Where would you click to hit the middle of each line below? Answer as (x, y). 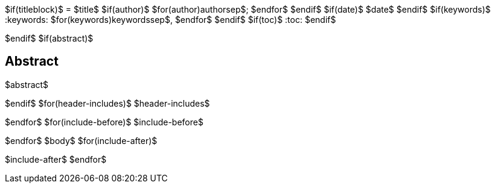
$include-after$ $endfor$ (56, 159)
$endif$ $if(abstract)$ (49, 38)
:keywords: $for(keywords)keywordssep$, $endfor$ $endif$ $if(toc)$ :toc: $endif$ (171, 20)
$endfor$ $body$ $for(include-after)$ (81, 140)
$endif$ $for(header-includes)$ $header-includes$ (107, 103)
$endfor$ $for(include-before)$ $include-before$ (104, 122)
